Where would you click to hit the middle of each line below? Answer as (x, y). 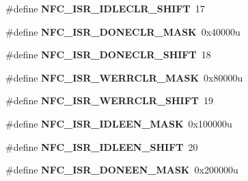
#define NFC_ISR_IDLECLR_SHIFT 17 (105, 8)
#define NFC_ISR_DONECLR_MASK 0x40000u (123, 31)
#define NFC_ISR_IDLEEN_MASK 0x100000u (119, 123)
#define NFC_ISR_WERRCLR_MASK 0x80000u (124, 77)
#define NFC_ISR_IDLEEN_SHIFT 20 (102, 146)
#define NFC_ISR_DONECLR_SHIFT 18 (108, 55)
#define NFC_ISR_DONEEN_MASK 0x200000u (122, 170)
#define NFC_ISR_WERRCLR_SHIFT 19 (109, 100)
